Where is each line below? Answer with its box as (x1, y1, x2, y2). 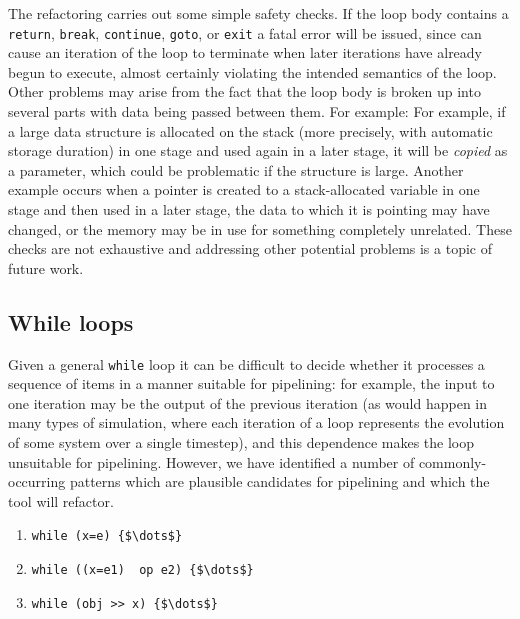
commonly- (418, 451, 487, 472)
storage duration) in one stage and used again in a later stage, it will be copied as (8, 140, 508, 161)
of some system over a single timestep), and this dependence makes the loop (8, 432, 475, 453)
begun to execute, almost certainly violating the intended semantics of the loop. (8, 61, 497, 82)
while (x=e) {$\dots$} (31, 529, 183, 544)
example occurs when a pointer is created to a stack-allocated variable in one (8, 179, 480, 200)
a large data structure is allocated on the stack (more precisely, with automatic (8, 120, 493, 141)
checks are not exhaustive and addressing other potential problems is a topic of (8, 238, 492, 259)
